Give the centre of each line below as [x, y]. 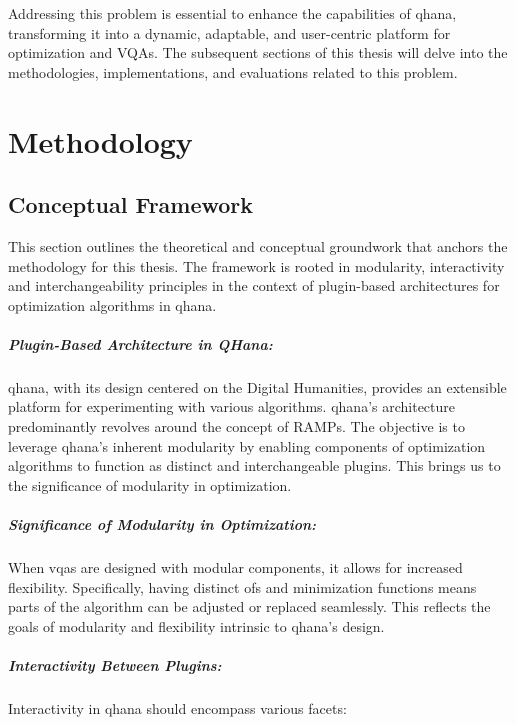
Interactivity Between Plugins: [115, 664]
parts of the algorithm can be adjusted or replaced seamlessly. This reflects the [249, 606]
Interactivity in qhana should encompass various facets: [177, 707]
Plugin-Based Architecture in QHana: [140, 343]
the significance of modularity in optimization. [150, 484]
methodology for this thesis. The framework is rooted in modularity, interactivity [256, 265]
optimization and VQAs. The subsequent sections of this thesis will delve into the [258, 52]
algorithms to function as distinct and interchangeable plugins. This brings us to [254, 465]
